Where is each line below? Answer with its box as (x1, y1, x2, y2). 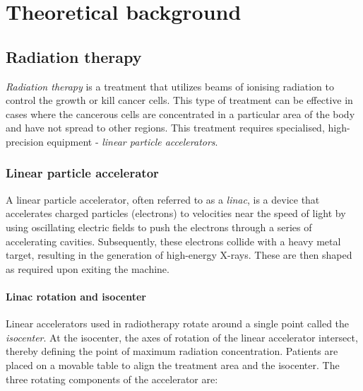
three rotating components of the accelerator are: (6, 371, 218, 386)
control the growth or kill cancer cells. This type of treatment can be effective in (6, 93, 353, 107)
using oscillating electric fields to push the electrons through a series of (6, 219, 312, 234)
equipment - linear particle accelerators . (47, 134, 218, 148)
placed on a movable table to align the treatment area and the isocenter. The (6, 357, 340, 372)
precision (6, 134, 44, 148)
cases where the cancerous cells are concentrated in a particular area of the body (6, 106, 355, 121)
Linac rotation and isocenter (6, 288, 146, 303)
